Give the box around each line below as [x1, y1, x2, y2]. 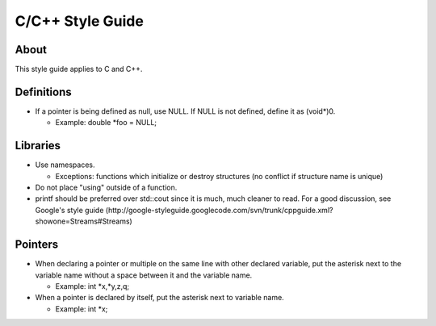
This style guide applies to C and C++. [15, 65, 143, 74]
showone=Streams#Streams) [35, 216, 132, 226]
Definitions [15, 85, 72, 98]
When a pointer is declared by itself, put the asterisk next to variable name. [35, 293, 284, 303]
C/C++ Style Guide [15, 12, 145, 30]
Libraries [15, 139, 61, 153]
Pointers [15, 238, 59, 252]
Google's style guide [35, 205, 104, 215]
